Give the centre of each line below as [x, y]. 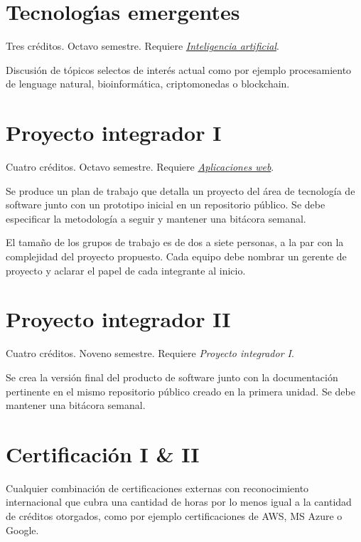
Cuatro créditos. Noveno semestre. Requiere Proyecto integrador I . [150, 353]
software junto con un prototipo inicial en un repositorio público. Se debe [166, 204]
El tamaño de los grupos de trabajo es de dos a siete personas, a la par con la [175, 242]
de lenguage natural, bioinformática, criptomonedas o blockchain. [148, 84]
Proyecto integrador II [118, 319]
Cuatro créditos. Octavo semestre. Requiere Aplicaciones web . [140, 167]
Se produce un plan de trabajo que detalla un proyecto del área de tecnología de [180, 190]
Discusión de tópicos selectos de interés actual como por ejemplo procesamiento [179, 69]
